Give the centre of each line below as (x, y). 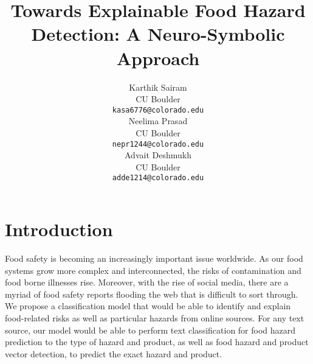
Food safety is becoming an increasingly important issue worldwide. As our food (154, 258)
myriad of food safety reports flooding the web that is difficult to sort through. (152, 294)
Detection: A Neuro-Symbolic (158, 34)
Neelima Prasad (158, 121)
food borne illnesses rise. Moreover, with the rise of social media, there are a (147, 282)
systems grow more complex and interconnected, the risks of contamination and (153, 270)
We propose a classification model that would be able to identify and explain (148, 306)
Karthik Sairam (158, 87)
